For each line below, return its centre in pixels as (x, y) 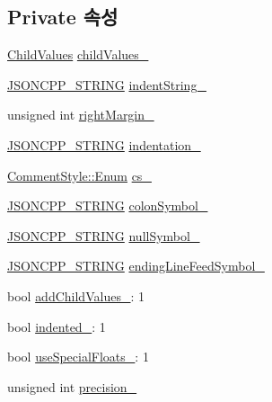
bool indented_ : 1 (57, 326)
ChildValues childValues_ (78, 54)
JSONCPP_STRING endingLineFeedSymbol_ (136, 266)
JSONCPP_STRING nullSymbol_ (104, 235)
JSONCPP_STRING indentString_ (107, 84)
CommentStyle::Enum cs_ (79, 175)
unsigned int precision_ (72, 386)
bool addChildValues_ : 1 (76, 295)
